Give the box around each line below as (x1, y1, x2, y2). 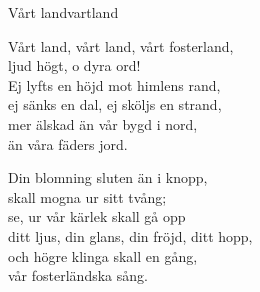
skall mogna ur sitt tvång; (8, 186, 167, 207)
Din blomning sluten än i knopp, (8, 167, 208, 188)
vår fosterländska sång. (8, 265, 148, 286)
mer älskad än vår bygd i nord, (8, 113, 198, 134)
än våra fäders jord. (8, 133, 128, 154)
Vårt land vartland (8, 2, 119, 22)
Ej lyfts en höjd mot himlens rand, (8, 74, 221, 95)
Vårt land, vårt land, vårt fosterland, (8, 35, 234, 56)
